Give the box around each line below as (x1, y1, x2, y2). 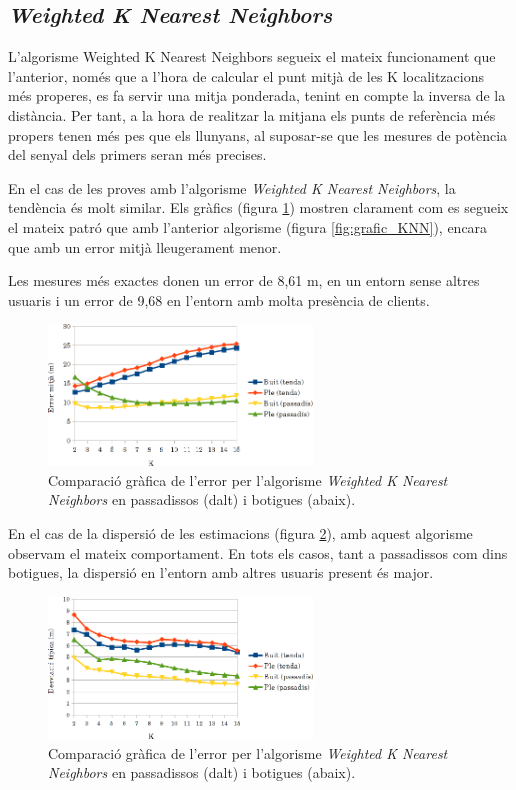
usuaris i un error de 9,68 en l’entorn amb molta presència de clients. (8, 289, 430, 310)
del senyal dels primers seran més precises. (8, 144, 267, 165)
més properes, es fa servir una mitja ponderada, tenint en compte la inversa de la (8, 85, 506, 106)
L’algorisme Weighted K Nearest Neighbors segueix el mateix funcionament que (8, 46, 496, 67)
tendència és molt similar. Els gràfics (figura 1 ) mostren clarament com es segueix (8, 197, 509, 218)
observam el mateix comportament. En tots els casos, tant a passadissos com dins (8, 542, 508, 563)
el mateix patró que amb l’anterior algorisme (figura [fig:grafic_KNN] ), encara (8, 216, 488, 237)
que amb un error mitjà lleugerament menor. (8, 236, 282, 257)
